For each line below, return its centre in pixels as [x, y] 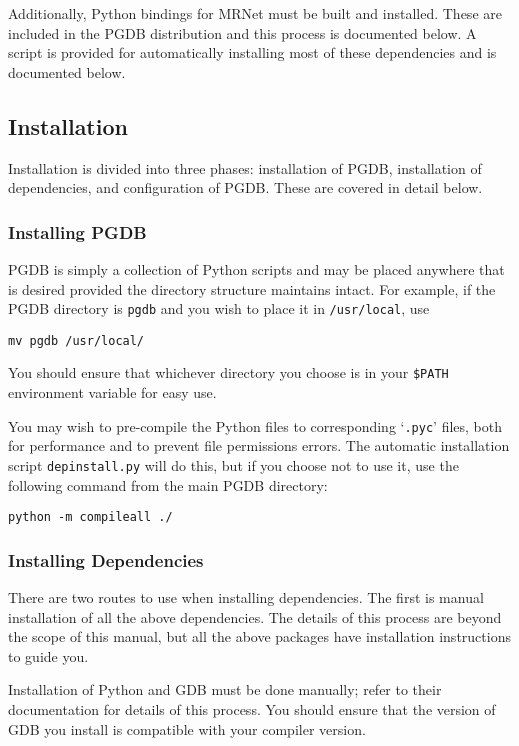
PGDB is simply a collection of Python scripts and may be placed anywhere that [256, 268]
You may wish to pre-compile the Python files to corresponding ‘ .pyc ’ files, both [255, 425]
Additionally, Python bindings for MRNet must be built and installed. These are [255, 13]
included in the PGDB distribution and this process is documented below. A [242, 32]
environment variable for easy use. [112, 392]
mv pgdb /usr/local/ [76, 340]
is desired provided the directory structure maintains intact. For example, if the [252, 288]
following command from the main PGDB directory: [168, 484]
